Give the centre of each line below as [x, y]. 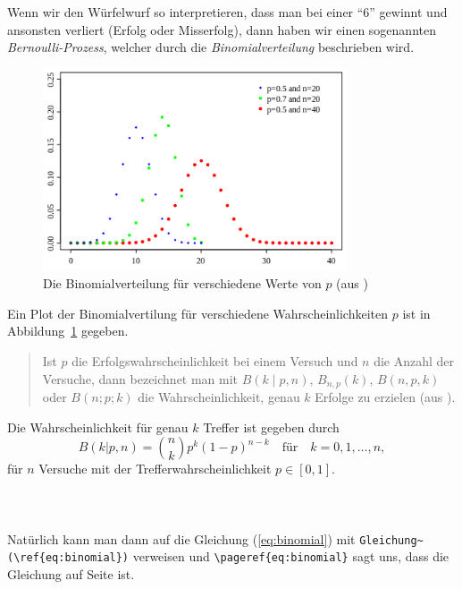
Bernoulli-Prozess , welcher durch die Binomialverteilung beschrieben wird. [211, 47]
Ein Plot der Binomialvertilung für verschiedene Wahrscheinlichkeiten [198, 313]
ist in [416, 313]
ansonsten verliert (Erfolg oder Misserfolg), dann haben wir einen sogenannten [222, 29]
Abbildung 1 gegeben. [68, 331]
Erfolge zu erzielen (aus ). [385, 397]
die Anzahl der [414, 361]
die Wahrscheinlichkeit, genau [219, 397]
